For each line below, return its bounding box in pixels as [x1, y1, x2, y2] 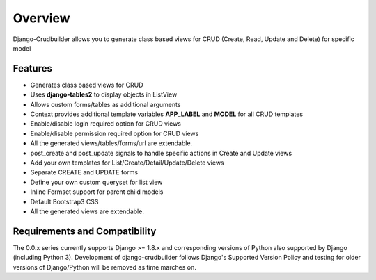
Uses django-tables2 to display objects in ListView [30, 90, 178, 99]
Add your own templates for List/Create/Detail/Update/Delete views [30, 158, 224, 167]
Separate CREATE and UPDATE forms [30, 168, 139, 176]
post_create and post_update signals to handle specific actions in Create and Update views [30, 149, 292, 157]
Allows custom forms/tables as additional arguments [30, 100, 181, 108]
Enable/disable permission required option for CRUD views [30, 129, 199, 138]
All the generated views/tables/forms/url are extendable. [30, 139, 193, 147]
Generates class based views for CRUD [30, 81, 143, 89]
